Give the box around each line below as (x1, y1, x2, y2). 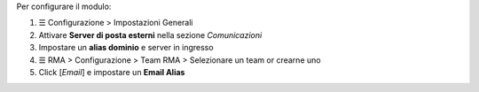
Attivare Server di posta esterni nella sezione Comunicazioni (38, 29, 263, 40)
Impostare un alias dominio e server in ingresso (38, 42, 214, 53)
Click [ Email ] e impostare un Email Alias (38, 66, 185, 77)
